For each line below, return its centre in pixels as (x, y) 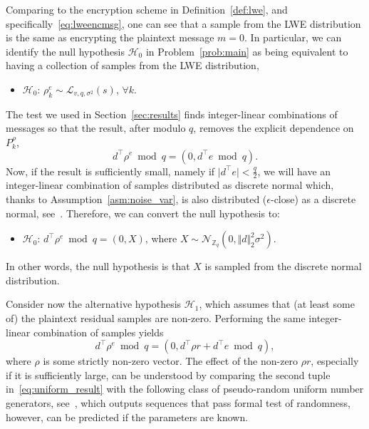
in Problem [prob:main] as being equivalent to (247, 51)
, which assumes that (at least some (277, 304)
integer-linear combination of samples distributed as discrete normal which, (170, 185)
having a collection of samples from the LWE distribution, (132, 65)
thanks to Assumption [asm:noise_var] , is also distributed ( (136, 198)
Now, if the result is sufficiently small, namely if (110, 171)
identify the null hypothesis (66, 51)
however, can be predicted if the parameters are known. (127, 417)
